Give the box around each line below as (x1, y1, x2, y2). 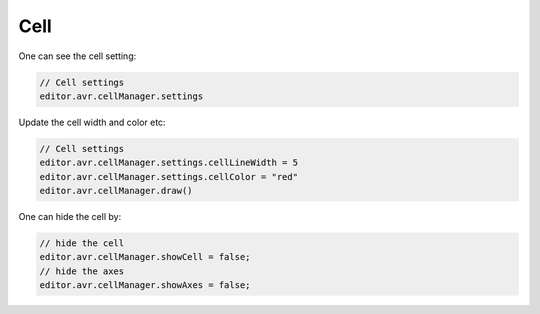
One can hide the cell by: (18, 211, 122, 223)
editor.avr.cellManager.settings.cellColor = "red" (39, 171, 299, 182)
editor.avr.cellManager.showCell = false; (39, 251, 251, 263)
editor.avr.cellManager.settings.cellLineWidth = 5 (39, 157, 299, 169)
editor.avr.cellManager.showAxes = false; (39, 280, 251, 291)
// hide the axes (39, 265, 125, 277)
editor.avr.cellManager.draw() (39, 185, 194, 197)
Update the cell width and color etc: (18, 116, 166, 128)
